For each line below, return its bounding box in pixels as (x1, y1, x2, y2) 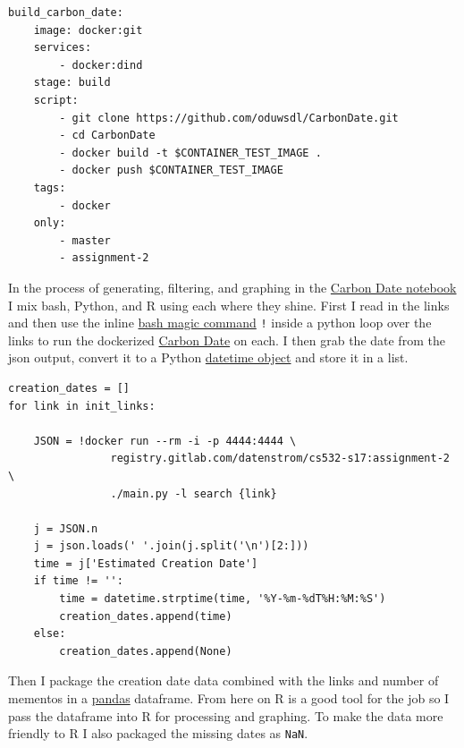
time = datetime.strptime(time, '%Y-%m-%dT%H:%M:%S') (59, 592, 386, 606)
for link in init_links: (8, 399, 156, 412)
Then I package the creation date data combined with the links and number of (8, 671, 439, 690)
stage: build (33, 76, 111, 89)
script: (33, 93, 79, 106)
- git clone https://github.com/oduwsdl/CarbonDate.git (59, 111, 399, 124)
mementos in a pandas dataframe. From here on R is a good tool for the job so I (8, 689, 450, 708)
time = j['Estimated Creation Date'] (33, 557, 258, 570)
